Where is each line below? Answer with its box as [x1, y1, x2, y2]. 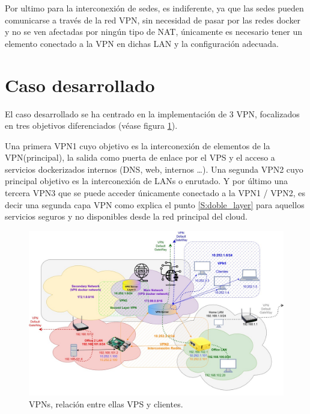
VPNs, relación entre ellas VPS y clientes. [29, 397, 183, 410]
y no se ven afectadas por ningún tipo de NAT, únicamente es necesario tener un [5, 25, 303, 38]
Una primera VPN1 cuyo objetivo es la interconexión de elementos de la [5, 139, 270, 152]
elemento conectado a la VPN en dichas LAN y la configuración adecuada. [5, 37, 279, 49]
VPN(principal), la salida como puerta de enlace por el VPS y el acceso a [5, 151, 275, 164]
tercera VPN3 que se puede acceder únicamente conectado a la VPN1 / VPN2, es [5, 187, 306, 199]
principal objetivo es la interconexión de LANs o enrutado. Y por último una [5, 175, 288, 187]
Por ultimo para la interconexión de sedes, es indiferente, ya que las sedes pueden [5, 2, 304, 14]
